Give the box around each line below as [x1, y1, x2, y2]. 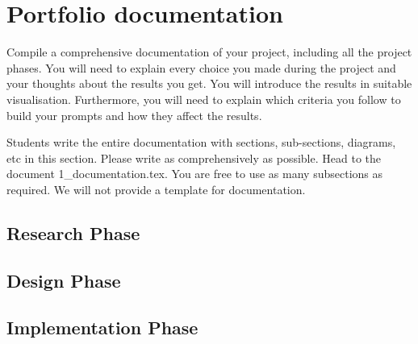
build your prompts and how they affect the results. [6, 106, 262, 123]
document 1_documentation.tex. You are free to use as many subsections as [6, 165, 383, 182]
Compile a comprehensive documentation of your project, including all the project [6, 44, 412, 60]
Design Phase [6, 267, 121, 292]
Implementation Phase [6, 315, 199, 340]
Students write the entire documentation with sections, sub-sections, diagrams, [6, 134, 396, 151]
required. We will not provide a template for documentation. [6, 180, 306, 197]
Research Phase [6, 220, 140, 245]
